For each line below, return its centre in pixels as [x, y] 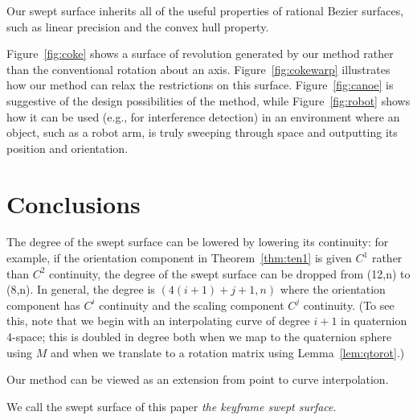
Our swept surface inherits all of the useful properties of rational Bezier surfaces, [205, 10]
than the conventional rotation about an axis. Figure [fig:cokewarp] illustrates [198, 69]
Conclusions [74, 203]
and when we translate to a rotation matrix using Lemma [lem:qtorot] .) [227, 352]
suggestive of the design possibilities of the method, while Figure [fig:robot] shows [208, 100]
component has [43, 305]
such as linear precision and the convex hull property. [138, 26]
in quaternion [374, 321]
